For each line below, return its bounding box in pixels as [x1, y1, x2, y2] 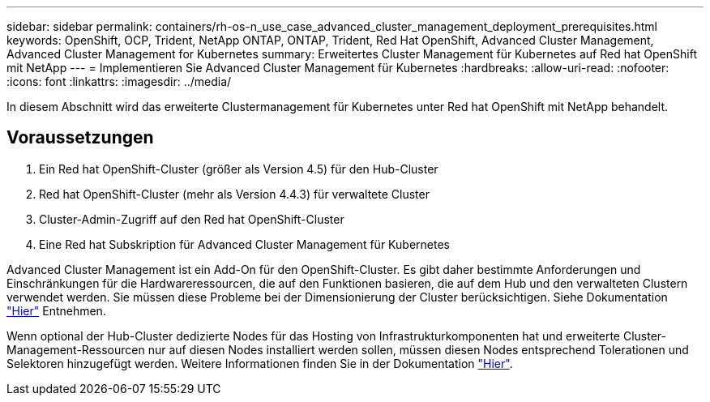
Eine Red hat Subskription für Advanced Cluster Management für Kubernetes [39, 237, 450, 251]
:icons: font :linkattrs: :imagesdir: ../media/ [6, 75, 232, 88]
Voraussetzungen [6, 127, 154, 148]
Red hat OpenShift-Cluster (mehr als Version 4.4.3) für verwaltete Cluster [39, 186, 430, 201]
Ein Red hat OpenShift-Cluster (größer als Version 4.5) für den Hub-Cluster [39, 161, 438, 176]
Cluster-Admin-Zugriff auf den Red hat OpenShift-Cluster [39, 212, 344, 226]
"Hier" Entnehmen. [6, 303, 106, 318]
